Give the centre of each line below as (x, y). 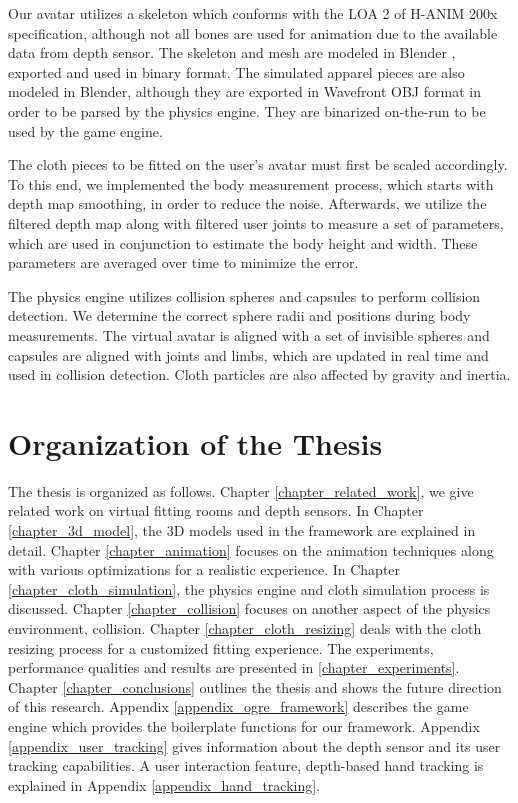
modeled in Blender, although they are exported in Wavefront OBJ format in (244, 91)
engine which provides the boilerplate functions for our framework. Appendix (244, 725)
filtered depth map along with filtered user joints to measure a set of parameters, (256, 222)
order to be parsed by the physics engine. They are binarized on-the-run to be (247, 110)
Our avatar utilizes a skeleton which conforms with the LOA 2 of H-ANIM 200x (253, 13)
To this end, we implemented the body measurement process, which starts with (251, 183)
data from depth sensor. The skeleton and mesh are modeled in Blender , (232, 52)
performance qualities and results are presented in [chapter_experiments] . (234, 667)
